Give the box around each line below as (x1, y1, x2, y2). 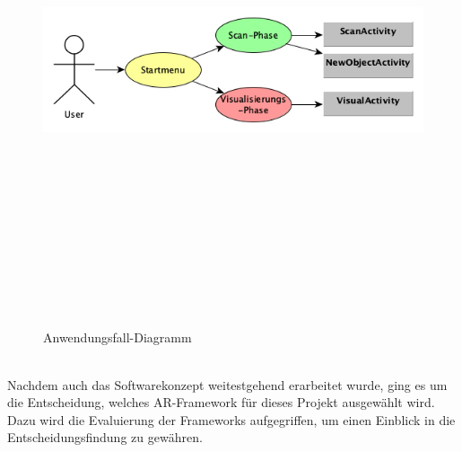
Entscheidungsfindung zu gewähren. (7, 428, 203, 447)
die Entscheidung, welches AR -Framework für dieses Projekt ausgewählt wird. (7, 393, 435, 412)
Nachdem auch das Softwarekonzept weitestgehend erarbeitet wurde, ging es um (7, 375, 448, 394)
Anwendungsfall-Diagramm (43, 327, 192, 346)
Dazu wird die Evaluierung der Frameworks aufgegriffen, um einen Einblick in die (7, 410, 456, 429)
